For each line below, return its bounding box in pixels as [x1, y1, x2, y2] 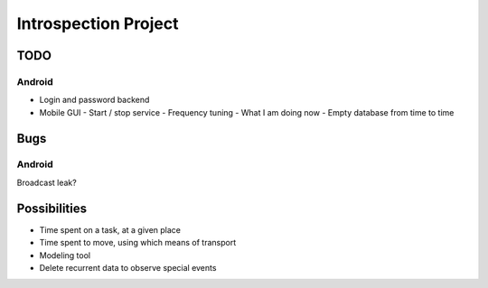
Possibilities [16, 200, 88, 216]
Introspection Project [16, 14, 180, 33]
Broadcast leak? [16, 177, 77, 188]
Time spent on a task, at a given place [39, 224, 181, 235]
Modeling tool [39, 249, 90, 261]
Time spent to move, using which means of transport [39, 237, 237, 248]
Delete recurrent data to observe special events [39, 262, 217, 273]
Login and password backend [39, 95, 150, 106]
